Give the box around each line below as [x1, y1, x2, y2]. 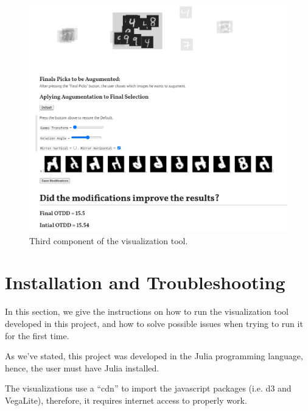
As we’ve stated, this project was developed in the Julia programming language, [5, 350, 303, 362]
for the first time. [5, 329, 69, 342]
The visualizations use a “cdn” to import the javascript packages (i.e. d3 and [5, 382, 292, 395]
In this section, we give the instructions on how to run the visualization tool [5, 305, 289, 318]
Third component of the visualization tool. [29, 234, 188, 247]
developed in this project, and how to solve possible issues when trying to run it [5, 317, 303, 329]
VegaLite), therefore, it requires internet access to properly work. [5, 393, 247, 406]
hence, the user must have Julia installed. [5, 361, 159, 374]
